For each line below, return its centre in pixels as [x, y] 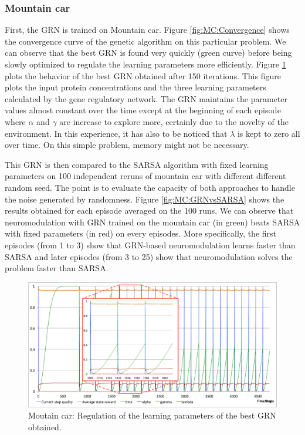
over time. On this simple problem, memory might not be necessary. [127, 145]
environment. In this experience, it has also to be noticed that [116, 133]
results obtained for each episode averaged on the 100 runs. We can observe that [149, 210]
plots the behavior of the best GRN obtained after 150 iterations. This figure [143, 75]
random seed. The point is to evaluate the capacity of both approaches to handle [150, 187]
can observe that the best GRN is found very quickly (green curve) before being [148, 53]
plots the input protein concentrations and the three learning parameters [135, 87]
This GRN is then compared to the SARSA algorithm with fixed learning [137, 164]
